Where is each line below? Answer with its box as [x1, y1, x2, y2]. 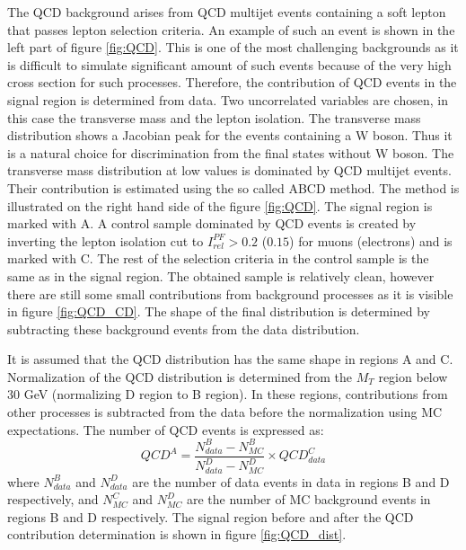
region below [378, 367, 448, 386]
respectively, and [7, 490, 99, 509]
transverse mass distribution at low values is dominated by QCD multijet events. [7, 161, 452, 180]
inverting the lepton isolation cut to [7, 231, 204, 250]
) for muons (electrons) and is [289, 231, 453, 250]
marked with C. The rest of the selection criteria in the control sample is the [7, 249, 429, 268]
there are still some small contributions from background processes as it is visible [7, 284, 453, 303]
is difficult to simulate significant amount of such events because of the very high [7, 55, 452, 74]
